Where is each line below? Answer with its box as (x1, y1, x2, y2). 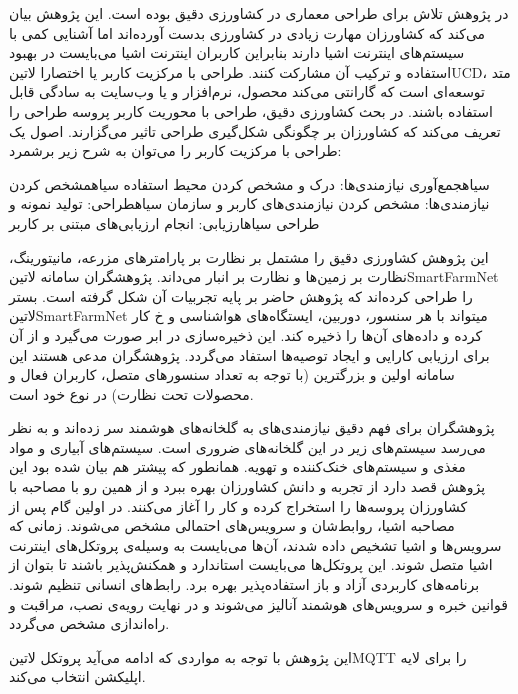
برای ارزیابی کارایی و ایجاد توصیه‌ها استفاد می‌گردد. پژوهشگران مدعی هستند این (9, 344, 490, 365)
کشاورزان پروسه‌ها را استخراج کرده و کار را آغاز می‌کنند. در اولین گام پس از (9, 495, 468, 516)
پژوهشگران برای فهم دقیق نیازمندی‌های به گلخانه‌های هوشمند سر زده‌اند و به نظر (9, 417, 495, 438)
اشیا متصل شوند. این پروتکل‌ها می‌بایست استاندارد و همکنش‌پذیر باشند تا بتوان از (9, 554, 493, 575)
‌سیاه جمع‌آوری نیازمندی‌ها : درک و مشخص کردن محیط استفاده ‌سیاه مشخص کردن (9, 173, 490, 194)
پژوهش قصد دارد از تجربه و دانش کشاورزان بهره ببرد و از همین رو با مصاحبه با (9, 476, 486, 497)
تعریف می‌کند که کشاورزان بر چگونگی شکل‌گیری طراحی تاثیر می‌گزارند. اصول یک (9, 120, 501, 141)
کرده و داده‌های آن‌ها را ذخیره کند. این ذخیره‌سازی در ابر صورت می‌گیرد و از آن (9, 324, 483, 345)
